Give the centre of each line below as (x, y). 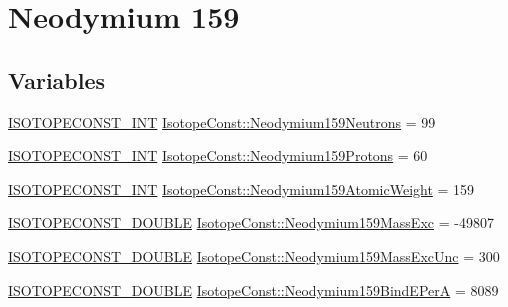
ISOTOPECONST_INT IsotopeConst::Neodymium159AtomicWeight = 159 (241, 188)
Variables (57, 79)
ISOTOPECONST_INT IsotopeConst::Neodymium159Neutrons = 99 (222, 121)
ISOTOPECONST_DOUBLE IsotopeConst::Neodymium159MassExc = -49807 (251, 222)
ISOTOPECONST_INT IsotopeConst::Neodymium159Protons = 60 (218, 155)
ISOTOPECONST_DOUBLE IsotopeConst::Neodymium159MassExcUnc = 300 (254, 255)
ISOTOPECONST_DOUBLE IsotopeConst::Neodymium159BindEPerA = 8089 (253, 289)
